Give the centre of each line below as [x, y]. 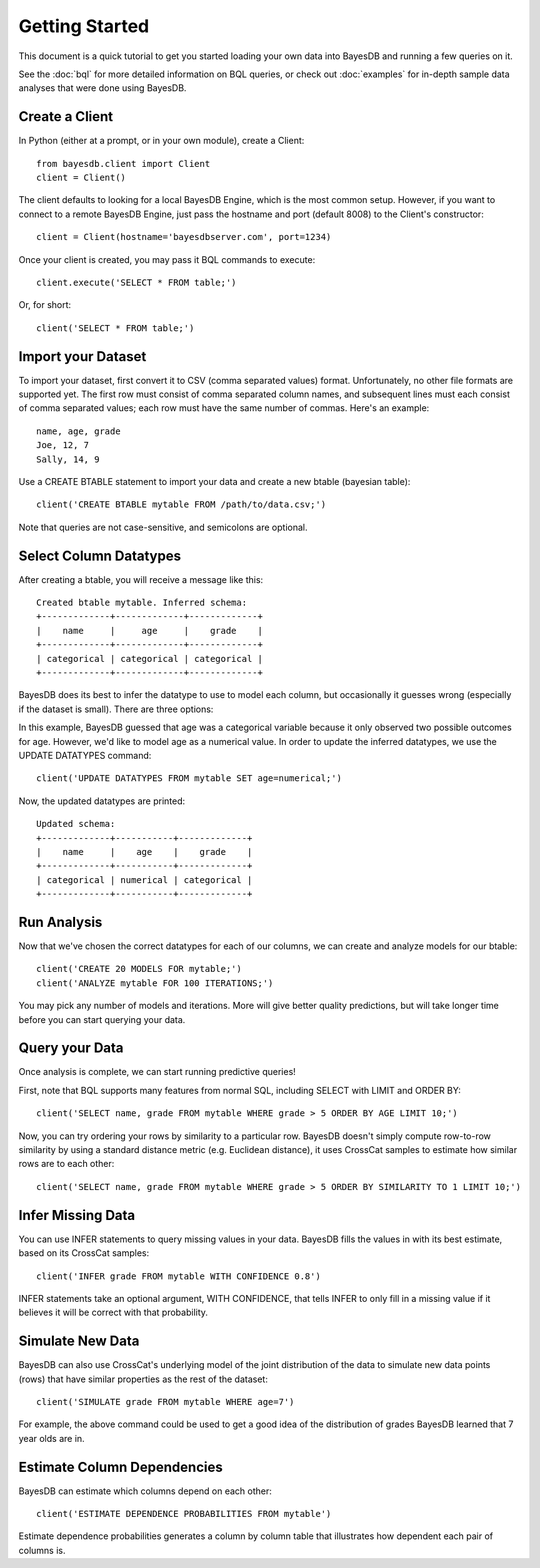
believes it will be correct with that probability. [113, 1312]
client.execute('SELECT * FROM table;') [136, 282]
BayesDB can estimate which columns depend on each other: [145, 1491]
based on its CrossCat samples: [84, 1253]
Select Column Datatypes [100, 555]
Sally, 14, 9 [68, 459]
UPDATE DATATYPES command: [85, 755]
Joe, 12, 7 [63, 445]
